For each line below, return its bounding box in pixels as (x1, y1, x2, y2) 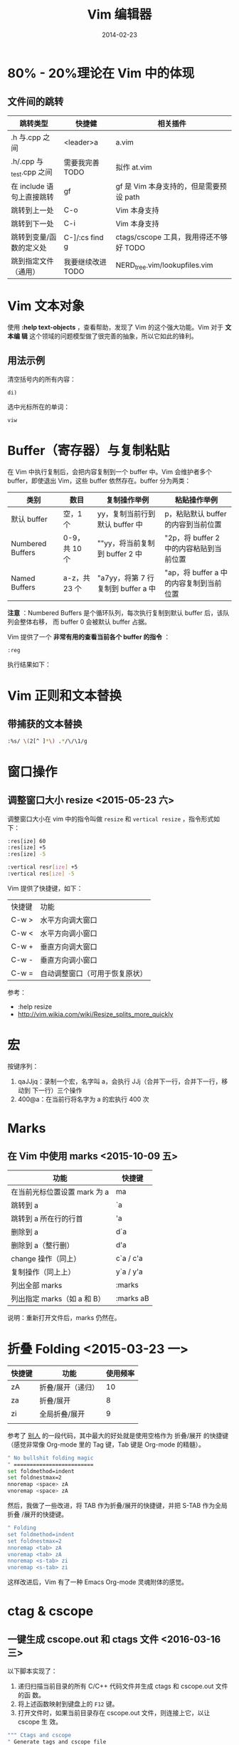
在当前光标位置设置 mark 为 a (11, 1187, 109, 1197)
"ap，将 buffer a (164, 567, 219, 577)
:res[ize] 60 (7, 837, 46, 844)
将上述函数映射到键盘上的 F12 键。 (17, 1699, 119, 1709)
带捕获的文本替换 (7, 718, 83, 730)
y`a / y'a (115, 1267, 144, 1277)
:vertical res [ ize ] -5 (7, 870, 75, 877)
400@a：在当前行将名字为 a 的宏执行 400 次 (17, 1094, 149, 1104)
